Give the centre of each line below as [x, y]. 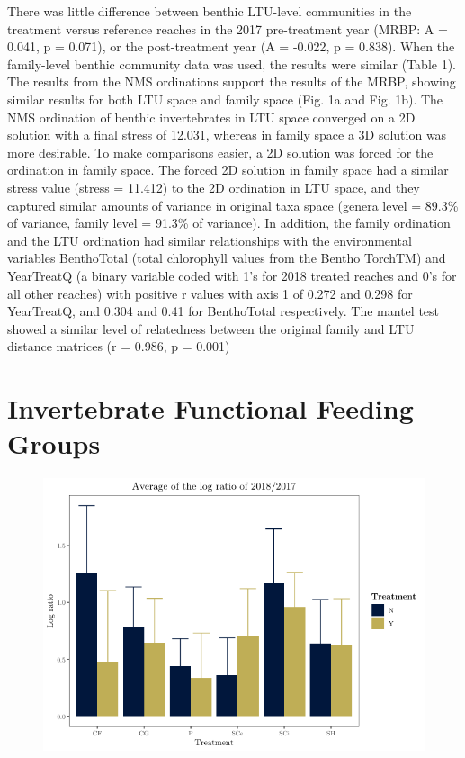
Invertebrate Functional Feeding [210, 408]
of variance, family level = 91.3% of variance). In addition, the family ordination [229, 223]
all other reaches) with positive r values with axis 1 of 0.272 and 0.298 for [210, 293]
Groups [54, 443]
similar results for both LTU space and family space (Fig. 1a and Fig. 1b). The [225, 99]
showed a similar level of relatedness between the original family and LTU [211, 328]
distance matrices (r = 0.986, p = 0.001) [119, 346]
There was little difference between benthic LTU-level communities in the [210, 11]
